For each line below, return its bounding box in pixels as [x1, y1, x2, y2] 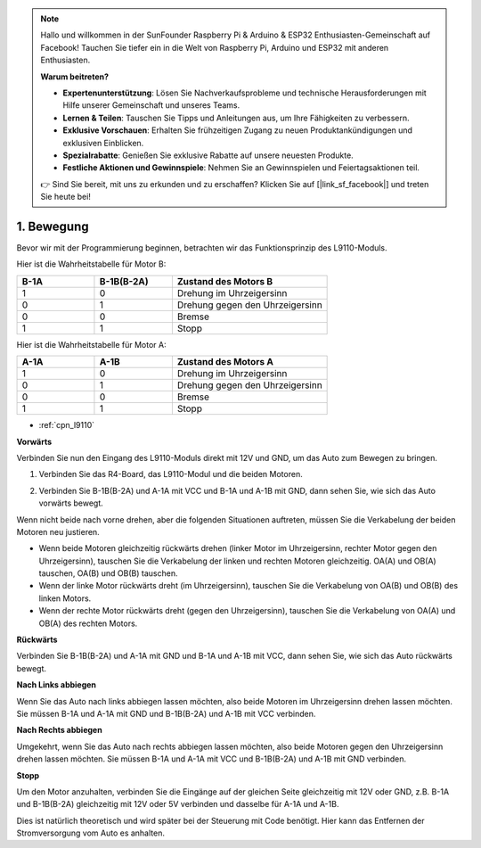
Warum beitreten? [40, 71, 110, 82]
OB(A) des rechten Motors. [38, 618, 138, 629]
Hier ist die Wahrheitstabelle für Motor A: [16, 339, 167, 350]
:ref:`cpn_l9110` [38, 420, 95, 431]
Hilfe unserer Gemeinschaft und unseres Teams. [62, 100, 240, 111]
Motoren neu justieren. [16, 526, 100, 537]
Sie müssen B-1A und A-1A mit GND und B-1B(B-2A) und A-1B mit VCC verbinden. [16, 708, 316, 719]
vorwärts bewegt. [38, 498, 104, 508]
